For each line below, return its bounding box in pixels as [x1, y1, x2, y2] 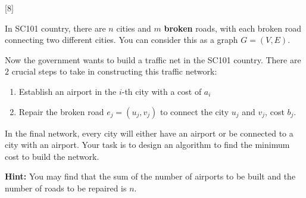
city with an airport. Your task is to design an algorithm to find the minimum [5, 138, 290, 151]
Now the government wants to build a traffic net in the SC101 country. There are [5, 53, 301, 66]
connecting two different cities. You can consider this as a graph [5, 33, 238, 46]
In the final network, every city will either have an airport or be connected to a [5, 126, 293, 139]
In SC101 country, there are [5, 21, 106, 34]
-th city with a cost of [121, 85, 202, 97]
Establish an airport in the [18, 85, 117, 97]
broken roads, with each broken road [164, 21, 302, 34]
